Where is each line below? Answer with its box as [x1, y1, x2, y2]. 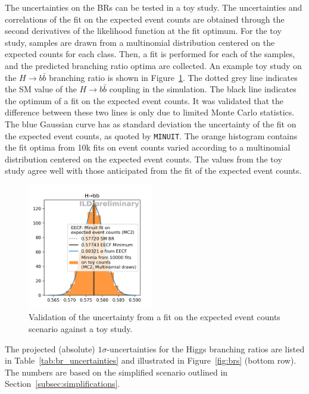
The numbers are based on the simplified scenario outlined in [5, 365, 228, 378]
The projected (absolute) [5, 342, 95, 355]
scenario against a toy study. [29, 322, 133, 334]
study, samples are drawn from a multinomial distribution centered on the [5, 36, 275, 48]
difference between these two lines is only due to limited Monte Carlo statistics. [5, 106, 295, 118]
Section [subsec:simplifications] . [5, 377, 120, 390]
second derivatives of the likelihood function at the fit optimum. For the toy [5, 24, 282, 37]
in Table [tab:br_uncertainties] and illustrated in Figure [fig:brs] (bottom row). [5, 354, 296, 367]
